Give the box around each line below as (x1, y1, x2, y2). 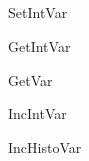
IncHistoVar (8, 136, 82, 157)
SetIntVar (8, 2, 68, 23)
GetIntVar (8, 35, 71, 56)
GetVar (8, 69, 53, 90)
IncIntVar (8, 103, 67, 124)
